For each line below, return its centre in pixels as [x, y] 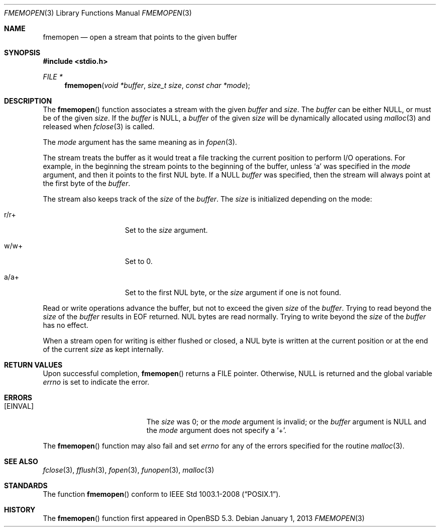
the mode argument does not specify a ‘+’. [216, 430]
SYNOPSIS [22, 53]
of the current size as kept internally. [103, 349]
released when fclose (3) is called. [99, 126]
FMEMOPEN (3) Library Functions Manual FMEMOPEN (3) [98, 13]
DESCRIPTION [28, 101]
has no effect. [66, 325]
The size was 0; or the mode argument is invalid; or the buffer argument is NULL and [286, 422]
